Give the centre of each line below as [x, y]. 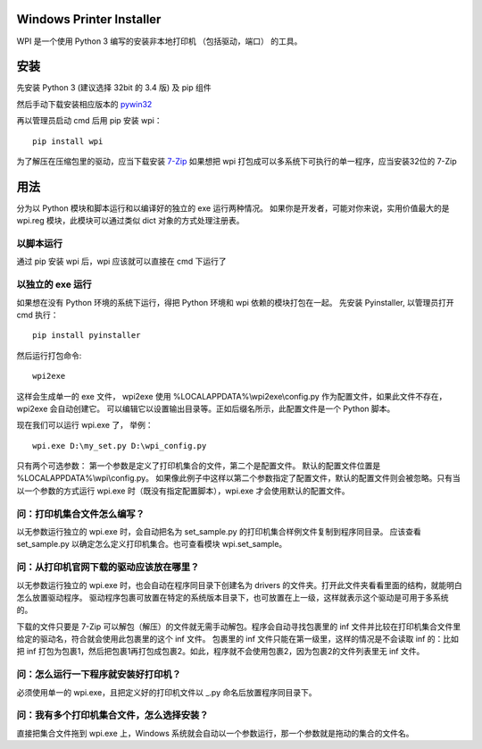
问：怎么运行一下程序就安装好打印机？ [99, 675]
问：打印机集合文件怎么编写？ [81, 514]
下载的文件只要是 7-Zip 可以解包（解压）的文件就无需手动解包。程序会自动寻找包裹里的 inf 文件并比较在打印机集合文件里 [239, 627]
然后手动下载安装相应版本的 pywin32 [84, 104]
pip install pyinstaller [87, 336]
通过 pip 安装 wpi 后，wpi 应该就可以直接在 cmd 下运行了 [121, 261]
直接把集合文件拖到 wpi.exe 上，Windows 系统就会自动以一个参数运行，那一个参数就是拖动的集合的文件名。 [215, 733]
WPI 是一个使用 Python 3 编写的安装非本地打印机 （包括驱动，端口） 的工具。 [159, 41]
